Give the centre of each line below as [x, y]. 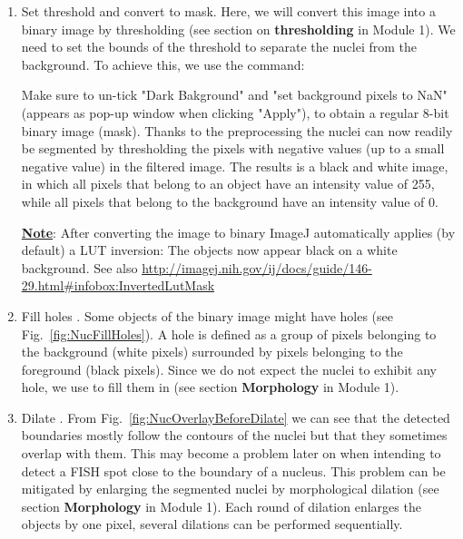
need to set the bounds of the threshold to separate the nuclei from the [219, 47]
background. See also [79, 267]
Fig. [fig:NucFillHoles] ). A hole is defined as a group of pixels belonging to [229, 333]
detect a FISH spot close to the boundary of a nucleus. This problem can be [233, 470]
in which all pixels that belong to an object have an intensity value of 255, [228, 184]
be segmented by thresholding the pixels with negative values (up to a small [233, 148]
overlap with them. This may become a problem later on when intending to [231, 453]
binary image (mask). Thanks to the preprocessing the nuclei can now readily [237, 130]
